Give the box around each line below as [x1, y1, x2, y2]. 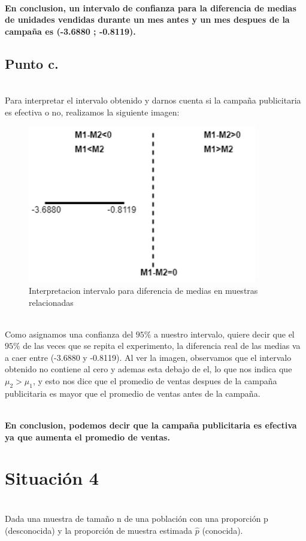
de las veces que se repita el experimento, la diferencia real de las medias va [23, 339, 301, 352]
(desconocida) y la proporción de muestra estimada [5, 524, 193, 536]
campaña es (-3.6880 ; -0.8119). [5, 25, 136, 37]
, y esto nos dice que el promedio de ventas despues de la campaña [32, 375, 277, 387]
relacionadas [29, 296, 74, 308]
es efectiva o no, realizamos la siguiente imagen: [5, 105, 180, 118]
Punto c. [5, 54, 59, 72]
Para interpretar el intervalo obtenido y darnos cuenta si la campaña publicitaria [5, 94, 301, 107]
